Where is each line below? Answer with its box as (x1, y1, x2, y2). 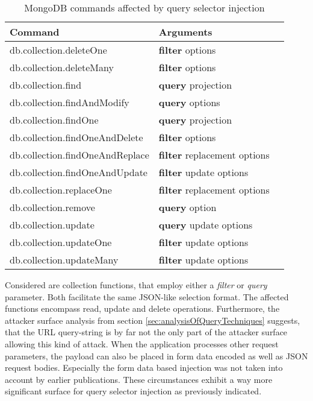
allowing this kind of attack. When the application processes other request (5, 337, 279, 350)
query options (158, 95, 220, 109)
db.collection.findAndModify (10, 95, 129, 109)
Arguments (158, 25, 212, 39)
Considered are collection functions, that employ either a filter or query (5, 279, 267, 291)
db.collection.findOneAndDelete (10, 130, 143, 144)
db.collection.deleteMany (10, 60, 114, 74)
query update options (158, 218, 253, 232)
